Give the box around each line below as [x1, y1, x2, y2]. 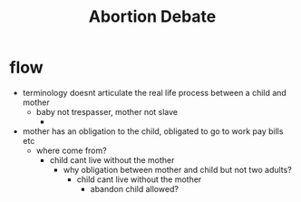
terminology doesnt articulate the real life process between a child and [22, 87, 287, 98]
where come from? [35, 145, 107, 156]
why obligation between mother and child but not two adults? [63, 164, 292, 175]
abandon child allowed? [90, 183, 180, 194]
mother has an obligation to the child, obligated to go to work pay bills [22, 125, 284, 137]
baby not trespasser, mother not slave [35, 106, 179, 117]
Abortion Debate [88, 6, 217, 27]
